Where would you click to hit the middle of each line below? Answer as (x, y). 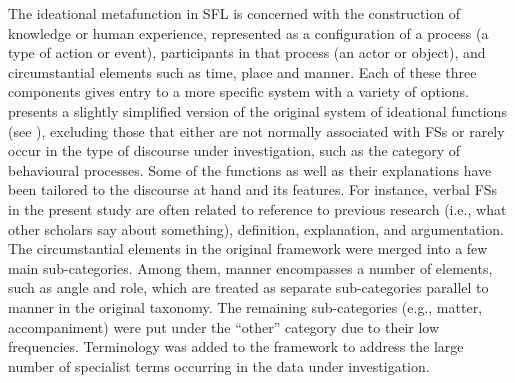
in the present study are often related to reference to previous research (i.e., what (257, 208)
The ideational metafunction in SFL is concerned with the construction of (234, 13)
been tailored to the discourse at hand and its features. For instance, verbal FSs (253, 189)
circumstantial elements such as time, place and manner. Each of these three (242, 71)
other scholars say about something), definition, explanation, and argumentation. (256, 228)
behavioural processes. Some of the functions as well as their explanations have (250, 169)
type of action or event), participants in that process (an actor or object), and (247, 52)
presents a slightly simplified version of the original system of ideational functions (257, 110)
